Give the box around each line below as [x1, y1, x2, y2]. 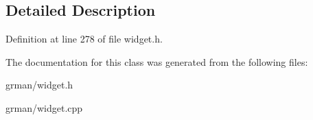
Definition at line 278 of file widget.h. [5, 32, 163, 46]
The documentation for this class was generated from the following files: [5, 54, 308, 69]
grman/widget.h [5, 77, 73, 92]
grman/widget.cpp [5, 100, 83, 115]
